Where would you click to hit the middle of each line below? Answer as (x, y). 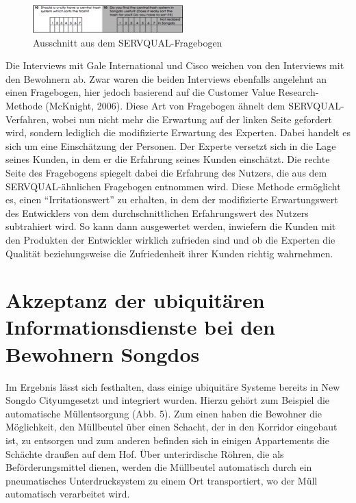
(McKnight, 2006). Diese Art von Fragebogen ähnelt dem (165, 105)
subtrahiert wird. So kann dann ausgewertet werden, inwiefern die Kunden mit (171, 226)
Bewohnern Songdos (103, 353)
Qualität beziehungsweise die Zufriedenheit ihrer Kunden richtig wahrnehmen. (169, 253)
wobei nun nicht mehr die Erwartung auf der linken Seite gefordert (192, 119)
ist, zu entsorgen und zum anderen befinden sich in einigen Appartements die (167, 440)
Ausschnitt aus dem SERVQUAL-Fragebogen (128, 42)
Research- (298, 92)
